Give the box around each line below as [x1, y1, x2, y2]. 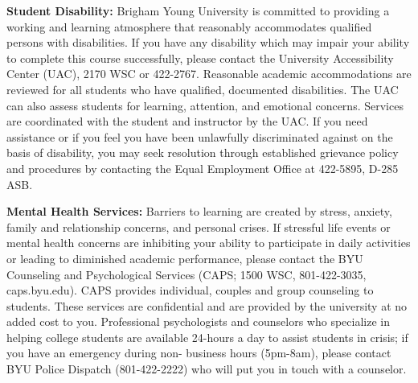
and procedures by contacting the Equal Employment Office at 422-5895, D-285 [6, 159, 399, 176]
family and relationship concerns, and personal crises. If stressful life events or [6, 218, 391, 235]
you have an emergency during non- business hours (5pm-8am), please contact [6, 344, 391, 361]
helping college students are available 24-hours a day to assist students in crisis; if [6, 328, 408, 345]
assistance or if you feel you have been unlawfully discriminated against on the [6, 128, 393, 145]
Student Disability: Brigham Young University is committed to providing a [6, 2, 390, 19]
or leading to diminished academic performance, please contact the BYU [6, 249, 363, 266]
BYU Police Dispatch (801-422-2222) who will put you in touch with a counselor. [6, 360, 407, 377]
